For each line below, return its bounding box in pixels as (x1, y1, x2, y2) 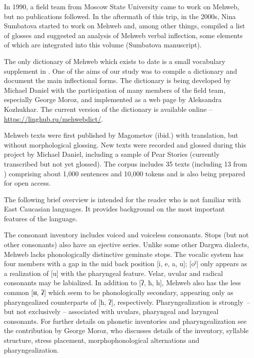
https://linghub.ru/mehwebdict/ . (4, 113, 103, 124)
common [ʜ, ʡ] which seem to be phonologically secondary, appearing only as (4, 287, 233, 297)
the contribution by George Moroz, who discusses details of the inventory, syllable (4, 325, 249, 336)
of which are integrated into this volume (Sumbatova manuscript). (4, 40, 202, 50)
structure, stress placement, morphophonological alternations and (4, 335, 199, 345)
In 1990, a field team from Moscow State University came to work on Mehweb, (4, 1, 239, 11)
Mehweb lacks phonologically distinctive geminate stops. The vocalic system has (4, 249, 244, 259)
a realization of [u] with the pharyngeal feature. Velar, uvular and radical (4, 268, 223, 278)
